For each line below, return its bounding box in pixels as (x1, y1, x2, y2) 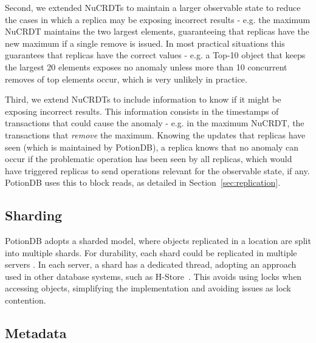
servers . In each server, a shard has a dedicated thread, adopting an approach (5, 258, 297, 271)
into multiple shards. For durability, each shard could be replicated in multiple (5, 246, 297, 259)
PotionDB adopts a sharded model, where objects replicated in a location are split (5, 234, 311, 247)
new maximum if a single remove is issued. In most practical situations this (5, 36, 285, 49)
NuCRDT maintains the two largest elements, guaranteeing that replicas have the (5, 25, 309, 38)
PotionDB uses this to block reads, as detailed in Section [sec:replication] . (5, 176, 281, 189)
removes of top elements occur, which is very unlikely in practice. (5, 72, 247, 85)
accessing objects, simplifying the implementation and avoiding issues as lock (5, 282, 291, 294)
